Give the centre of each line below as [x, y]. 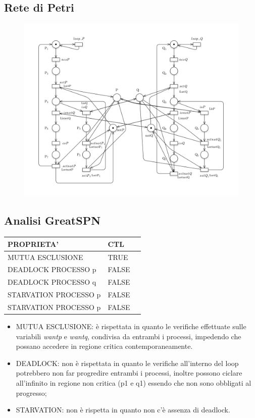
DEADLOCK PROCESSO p [52, 269]
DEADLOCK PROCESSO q [52, 282]
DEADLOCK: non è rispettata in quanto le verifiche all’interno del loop [127, 363]
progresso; [31, 393]
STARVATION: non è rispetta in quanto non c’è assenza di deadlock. [123, 410]
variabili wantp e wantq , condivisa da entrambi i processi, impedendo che [129, 336]
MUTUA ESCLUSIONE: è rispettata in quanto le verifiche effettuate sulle [131, 326]
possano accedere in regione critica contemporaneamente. [104, 346]
